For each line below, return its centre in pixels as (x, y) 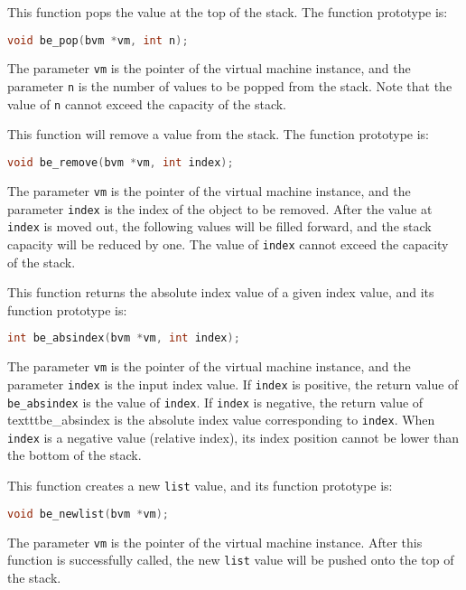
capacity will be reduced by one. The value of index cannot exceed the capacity (228, 243)
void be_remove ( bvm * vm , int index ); (121, 163)
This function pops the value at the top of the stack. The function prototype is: (228, 12)
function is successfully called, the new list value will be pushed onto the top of (231, 560)
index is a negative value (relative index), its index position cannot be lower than (233, 437)
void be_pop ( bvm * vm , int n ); (98, 40)
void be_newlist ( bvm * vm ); (89, 514)
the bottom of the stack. (75, 455)
